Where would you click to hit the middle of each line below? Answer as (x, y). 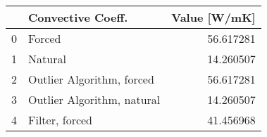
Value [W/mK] (213, 17)
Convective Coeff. (78, 17)
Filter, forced (61, 120)
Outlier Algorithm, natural (94, 99)
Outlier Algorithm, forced (91, 79)
